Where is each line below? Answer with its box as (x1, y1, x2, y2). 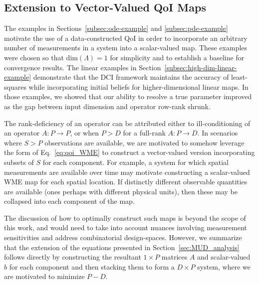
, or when (70, 128, 99, 138)
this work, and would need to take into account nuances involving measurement (4, 222, 247, 233)
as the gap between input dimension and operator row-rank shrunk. (4, 101, 211, 111)
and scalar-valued (197, 252, 251, 262)
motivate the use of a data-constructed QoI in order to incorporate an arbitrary (4, 32, 248, 43)
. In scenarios (197, 128, 238, 138)
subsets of (4, 156, 34, 167)
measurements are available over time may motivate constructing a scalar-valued (4, 166, 250, 177)
